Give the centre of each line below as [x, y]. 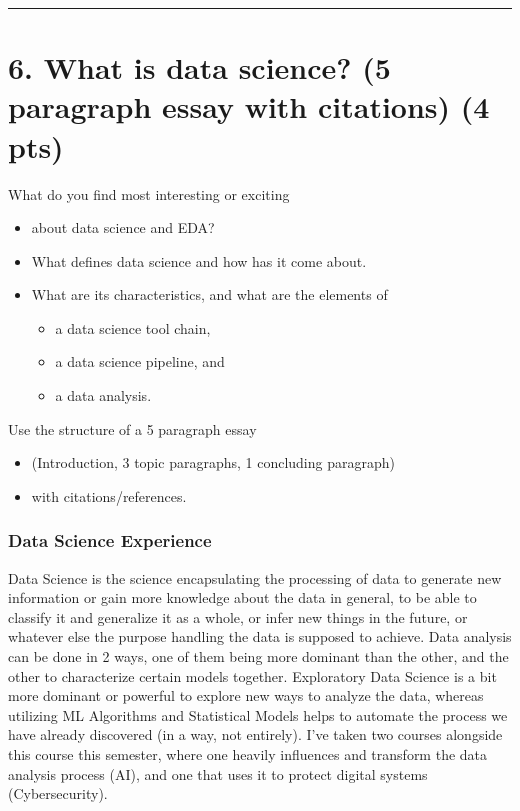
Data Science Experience [110, 540]
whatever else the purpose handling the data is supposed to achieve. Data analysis [260, 636]
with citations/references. [109, 495]
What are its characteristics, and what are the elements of [209, 294]
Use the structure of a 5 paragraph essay [132, 428]
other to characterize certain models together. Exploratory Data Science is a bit [252, 675]
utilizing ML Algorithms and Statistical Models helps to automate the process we [258, 714]
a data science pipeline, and [140, 361]
